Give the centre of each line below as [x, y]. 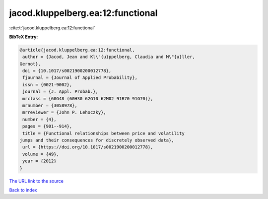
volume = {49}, [41, 154]
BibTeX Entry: [24, 37]
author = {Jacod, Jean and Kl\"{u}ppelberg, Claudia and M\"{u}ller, [109, 57]
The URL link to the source [36, 181]
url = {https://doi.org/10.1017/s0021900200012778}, [88, 147]
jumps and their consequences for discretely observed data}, [97, 140]
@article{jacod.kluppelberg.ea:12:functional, [77, 50]
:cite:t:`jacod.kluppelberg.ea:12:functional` [52, 28]
